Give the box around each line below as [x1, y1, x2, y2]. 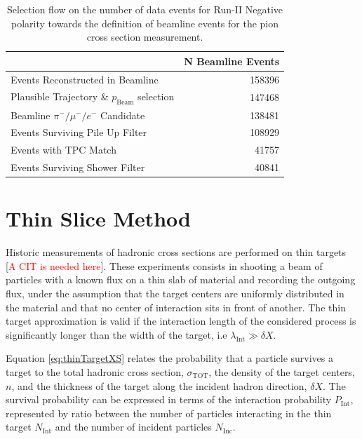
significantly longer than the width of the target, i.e [6, 327, 227, 342]
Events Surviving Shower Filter [11, 160, 145, 175]
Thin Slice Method [6, 204, 192, 233]
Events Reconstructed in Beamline [11, 72, 159, 86]
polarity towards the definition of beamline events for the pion [11, 15, 279, 30]
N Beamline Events [184, 53, 280, 68]
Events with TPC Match [11, 142, 116, 157]
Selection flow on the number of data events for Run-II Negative [6, 2, 283, 16]
